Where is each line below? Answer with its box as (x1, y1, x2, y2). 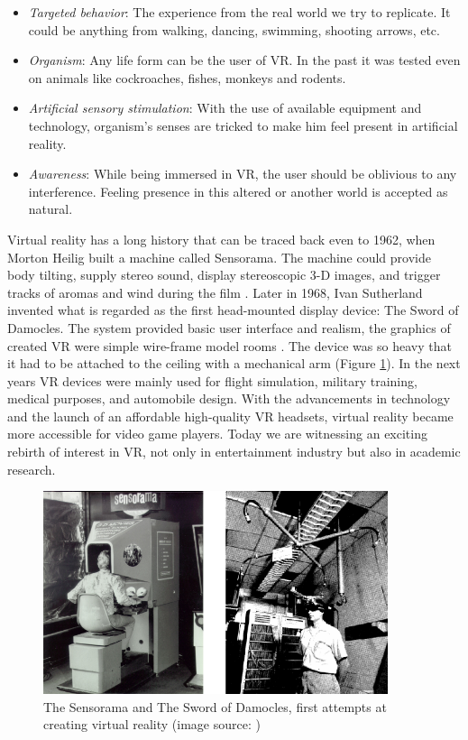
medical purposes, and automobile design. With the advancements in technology (7, 389, 451, 408)
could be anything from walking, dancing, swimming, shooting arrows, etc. (28, 20, 440, 39)
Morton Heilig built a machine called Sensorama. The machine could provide (7, 247, 431, 266)
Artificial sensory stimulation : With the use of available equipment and (28, 98, 422, 117)
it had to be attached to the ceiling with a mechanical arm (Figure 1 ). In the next (7, 354, 461, 373)
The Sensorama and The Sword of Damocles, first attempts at (43, 697, 387, 716)
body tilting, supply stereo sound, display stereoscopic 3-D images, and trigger (7, 265, 441, 284)
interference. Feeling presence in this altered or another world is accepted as (28, 181, 448, 200)
